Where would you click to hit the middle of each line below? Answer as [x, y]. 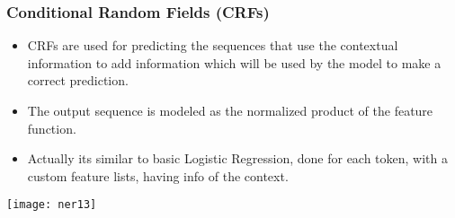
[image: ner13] [52, 205]
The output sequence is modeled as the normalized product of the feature [230, 110]
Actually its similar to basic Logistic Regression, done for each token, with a [238, 158]
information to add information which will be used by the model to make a [234, 62]
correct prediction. [78, 80]
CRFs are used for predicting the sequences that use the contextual [213, 45]
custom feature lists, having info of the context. [158, 175]
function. [52, 128]
